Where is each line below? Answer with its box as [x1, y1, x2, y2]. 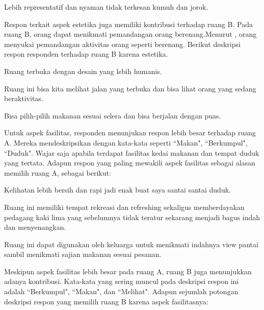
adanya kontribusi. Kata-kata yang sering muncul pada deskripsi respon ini [4, 276, 239, 287]
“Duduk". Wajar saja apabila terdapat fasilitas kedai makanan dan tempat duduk [4, 147, 259, 158]
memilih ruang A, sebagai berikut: [4, 167, 111, 178]
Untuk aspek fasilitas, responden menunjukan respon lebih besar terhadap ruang [4, 127, 256, 138]
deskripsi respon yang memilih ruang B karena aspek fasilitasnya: [4, 296, 208, 306]
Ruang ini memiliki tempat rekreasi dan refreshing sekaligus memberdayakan [4, 201, 245, 212]
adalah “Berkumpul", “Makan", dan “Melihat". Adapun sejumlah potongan [4, 286, 239, 297]
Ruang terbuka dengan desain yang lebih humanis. [4, 65, 162, 76]
